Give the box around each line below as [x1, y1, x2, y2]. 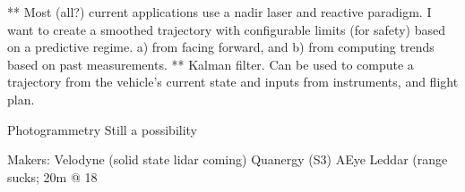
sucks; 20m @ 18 [7, 167, 98, 186]
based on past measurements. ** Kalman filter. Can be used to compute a [7, 54, 414, 73]
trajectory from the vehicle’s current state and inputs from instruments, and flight [7, 72, 459, 91]
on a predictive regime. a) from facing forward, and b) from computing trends [7, 38, 435, 56]
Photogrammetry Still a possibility [7, 120, 198, 138]
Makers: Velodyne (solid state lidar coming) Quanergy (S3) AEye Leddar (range [7, 150, 448, 169]
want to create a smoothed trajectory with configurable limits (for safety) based [7, 20, 445, 38]
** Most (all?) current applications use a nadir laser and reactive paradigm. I [7, 3, 432, 21]
